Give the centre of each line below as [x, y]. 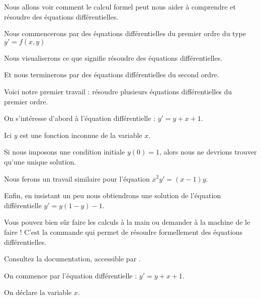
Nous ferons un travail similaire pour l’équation [77, 178]
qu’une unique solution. [40, 161]
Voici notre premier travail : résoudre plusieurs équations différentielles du [118, 91]
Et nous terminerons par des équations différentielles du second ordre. [112, 74]
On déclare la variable [38, 292]
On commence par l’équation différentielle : [71, 275]
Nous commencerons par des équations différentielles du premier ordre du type [125, 33]
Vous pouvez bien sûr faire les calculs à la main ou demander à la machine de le [127, 222]
